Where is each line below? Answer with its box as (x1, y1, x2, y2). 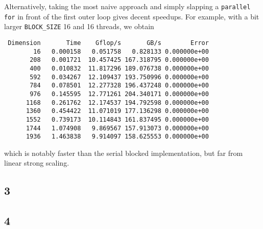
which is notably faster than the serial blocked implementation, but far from (4, 147, 243, 158)
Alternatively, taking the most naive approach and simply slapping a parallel (4, 1, 251, 11)
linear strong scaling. (4, 157, 69, 168)
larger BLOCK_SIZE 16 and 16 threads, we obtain (4, 21, 154, 32)
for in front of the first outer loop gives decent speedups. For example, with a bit (4, 11, 259, 21)
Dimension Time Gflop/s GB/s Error (8, 39, 209, 47)
